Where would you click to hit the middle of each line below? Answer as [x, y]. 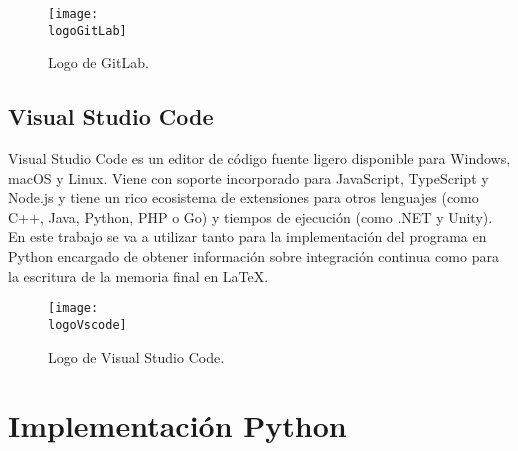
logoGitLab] [87, 30]
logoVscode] [87, 324]
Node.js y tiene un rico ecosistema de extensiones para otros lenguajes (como [243, 197]
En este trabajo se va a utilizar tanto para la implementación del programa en [247, 236]
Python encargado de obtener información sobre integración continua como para [253, 256]
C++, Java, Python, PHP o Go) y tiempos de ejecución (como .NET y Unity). [250, 216]
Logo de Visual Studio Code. [136, 356]
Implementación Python [177, 425]
